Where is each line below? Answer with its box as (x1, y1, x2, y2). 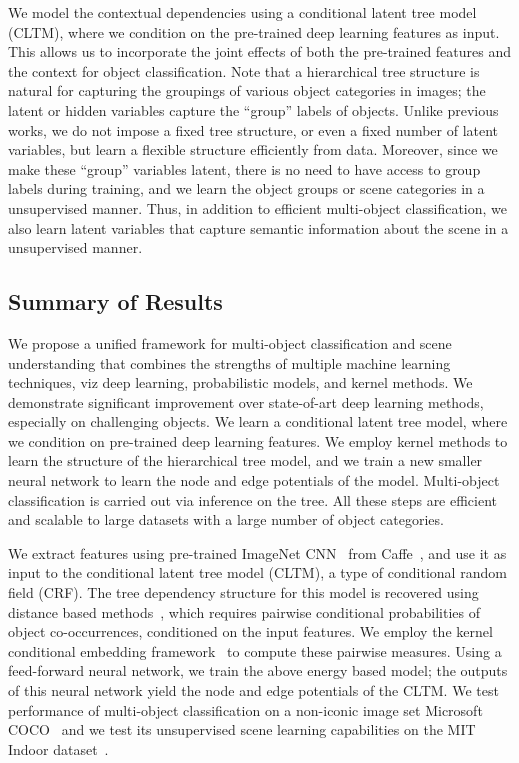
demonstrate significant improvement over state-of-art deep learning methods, (8, 391, 484, 412)
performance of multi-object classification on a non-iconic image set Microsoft (8, 699, 483, 720)
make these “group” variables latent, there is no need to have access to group (8, 158, 481, 179)
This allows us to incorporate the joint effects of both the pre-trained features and (8, 41, 512, 62)
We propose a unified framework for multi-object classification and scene (8, 332, 452, 353)
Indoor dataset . (8, 738, 109, 759)
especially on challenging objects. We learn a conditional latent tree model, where (8, 411, 508, 432)
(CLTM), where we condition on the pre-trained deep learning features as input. (8, 21, 500, 42)
